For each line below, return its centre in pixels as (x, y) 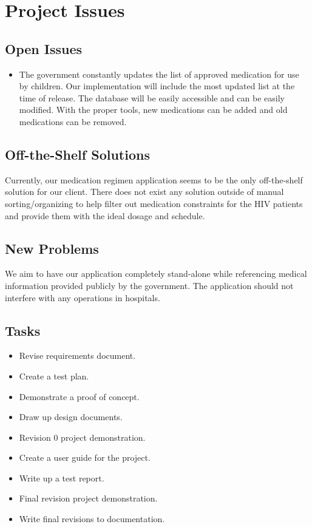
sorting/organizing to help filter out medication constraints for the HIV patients (154, 203)
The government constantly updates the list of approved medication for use (159, 74)
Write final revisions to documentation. (92, 519)
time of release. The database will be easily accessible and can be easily (152, 97)
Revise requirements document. (77, 355)
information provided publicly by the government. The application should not (149, 285)
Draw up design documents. (71, 417)
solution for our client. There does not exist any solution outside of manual (144, 192)
